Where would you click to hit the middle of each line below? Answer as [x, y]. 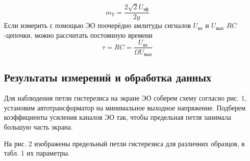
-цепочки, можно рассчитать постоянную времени [78, 35]
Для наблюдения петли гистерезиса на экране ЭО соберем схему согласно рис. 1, [125, 98]
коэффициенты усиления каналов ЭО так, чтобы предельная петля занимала [118, 117]
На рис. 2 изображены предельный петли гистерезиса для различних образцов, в [125, 143]
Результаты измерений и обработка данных [108, 77]
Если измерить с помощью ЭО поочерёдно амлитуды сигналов [98, 25]
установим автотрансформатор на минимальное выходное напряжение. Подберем [125, 107]
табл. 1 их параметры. [37, 153]
